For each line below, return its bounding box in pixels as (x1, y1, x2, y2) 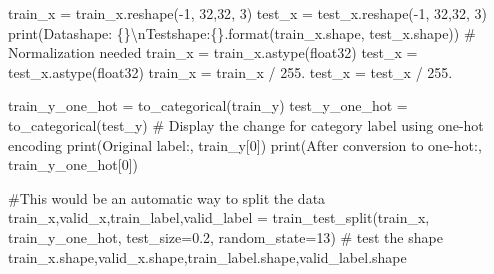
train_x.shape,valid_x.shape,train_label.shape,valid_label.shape (8, 246, 407, 267)
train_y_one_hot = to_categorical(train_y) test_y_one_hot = (8, 95, 408, 116)
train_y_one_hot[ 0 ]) (8, 154, 138, 175)
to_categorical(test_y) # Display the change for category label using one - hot (8, 114, 484, 135)
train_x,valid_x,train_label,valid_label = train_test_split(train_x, (8, 207, 430, 228)
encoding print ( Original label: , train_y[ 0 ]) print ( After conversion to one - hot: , (8, 134, 482, 155)
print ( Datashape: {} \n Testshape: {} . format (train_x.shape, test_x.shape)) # (8, 22, 476, 43)
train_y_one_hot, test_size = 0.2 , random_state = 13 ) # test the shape (8, 226, 443, 247)
